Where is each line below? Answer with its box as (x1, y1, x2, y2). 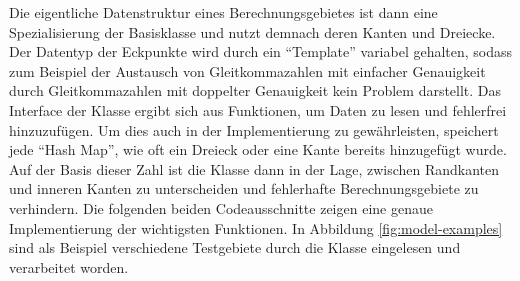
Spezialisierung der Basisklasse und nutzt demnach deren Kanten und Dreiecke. (9, 21, 496, 42)
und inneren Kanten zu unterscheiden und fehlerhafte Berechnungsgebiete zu (9, 178, 479, 199)
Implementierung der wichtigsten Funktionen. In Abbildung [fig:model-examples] (9, 217, 503, 238)
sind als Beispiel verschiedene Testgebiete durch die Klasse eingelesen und (9, 237, 461, 258)
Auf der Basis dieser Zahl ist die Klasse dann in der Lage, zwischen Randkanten (9, 158, 500, 179)
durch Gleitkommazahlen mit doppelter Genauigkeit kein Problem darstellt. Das (9, 80, 502, 101)
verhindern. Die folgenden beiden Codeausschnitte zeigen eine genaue (9, 197, 433, 218)
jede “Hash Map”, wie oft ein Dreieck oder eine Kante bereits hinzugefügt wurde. (9, 139, 507, 160)
